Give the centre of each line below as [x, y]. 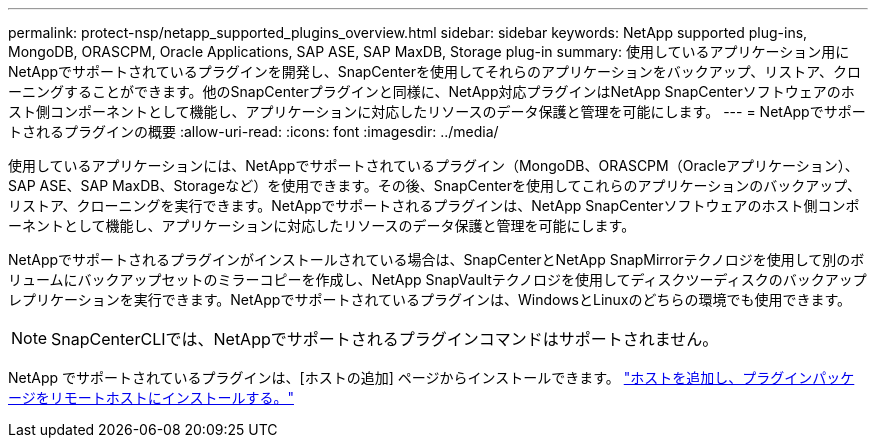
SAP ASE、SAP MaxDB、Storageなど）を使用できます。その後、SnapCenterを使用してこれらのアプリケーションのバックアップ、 [434, 185]
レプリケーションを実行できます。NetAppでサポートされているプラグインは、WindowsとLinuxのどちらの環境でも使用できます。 [430, 299]
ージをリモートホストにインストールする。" [151, 397]
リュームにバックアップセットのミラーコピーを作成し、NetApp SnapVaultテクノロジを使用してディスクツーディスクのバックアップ [437, 279]
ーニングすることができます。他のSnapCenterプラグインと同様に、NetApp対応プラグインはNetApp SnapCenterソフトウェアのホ [431, 91]
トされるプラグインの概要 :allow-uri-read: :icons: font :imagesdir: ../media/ [253, 131]
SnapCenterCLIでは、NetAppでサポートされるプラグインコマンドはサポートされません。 [385, 339]
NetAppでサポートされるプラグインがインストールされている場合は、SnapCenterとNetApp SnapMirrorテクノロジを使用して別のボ [436, 259]
